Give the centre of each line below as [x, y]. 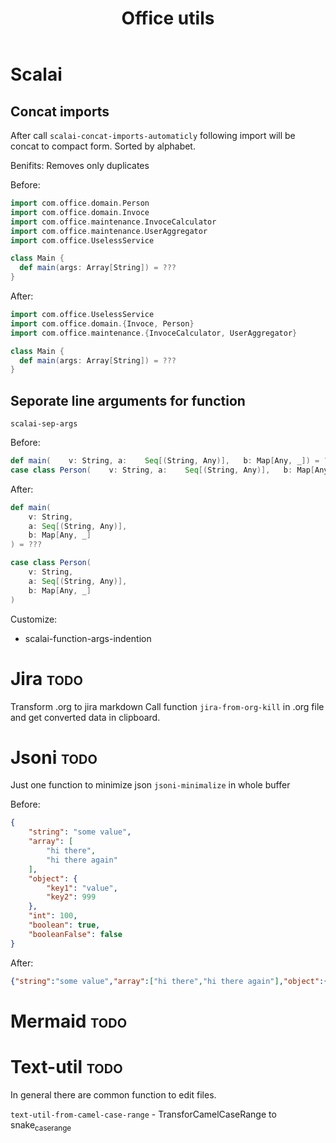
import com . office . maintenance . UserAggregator [109, 231]
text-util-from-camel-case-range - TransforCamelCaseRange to [143, 1114]
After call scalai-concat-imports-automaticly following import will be [153, 135]
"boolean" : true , [64, 925]
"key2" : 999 [71, 897]
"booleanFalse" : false [75, 934]
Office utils [168, 18]
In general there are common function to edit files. [113, 1094]
